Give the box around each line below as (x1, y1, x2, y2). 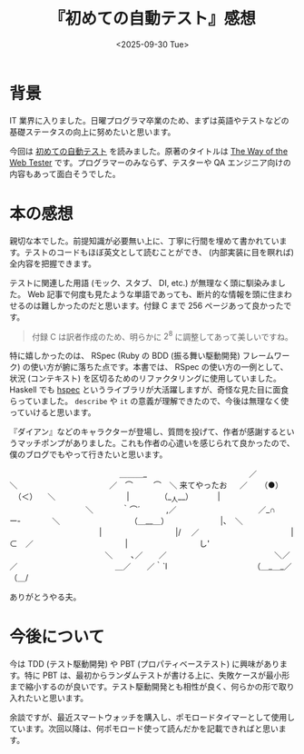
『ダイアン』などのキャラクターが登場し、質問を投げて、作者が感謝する (9, 426, 279, 437)
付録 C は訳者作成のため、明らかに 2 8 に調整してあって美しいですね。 (31, 329, 293, 342)
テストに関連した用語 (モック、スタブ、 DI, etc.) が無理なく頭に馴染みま (9, 277, 279, 288)
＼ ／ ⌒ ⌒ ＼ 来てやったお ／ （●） (9, 480, 284, 491)
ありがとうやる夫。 (9, 591, 82, 602)
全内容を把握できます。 (9, 258, 97, 269)
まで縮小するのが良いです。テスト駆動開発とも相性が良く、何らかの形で (9, 681, 279, 692)
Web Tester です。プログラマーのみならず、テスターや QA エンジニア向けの (9, 156, 292, 168)
